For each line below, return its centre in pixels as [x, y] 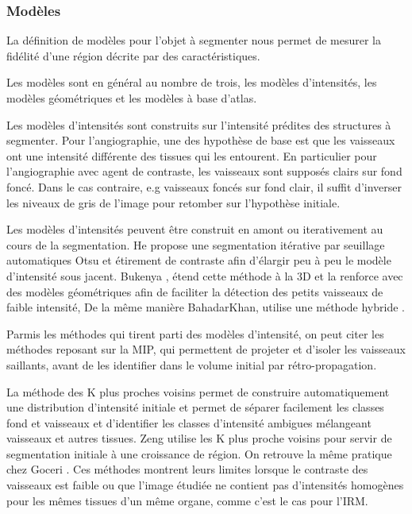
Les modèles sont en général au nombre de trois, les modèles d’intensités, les [192, 82]
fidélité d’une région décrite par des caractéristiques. [133, 55]
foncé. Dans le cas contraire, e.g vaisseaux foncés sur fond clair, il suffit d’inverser [204, 186]
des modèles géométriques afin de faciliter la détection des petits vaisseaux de [195, 291]
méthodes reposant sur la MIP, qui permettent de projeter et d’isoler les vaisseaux [206, 349]
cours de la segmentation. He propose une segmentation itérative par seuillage [196, 244]
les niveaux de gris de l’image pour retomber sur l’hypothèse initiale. [173, 202]
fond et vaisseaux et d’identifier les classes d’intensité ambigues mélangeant [189, 422]
